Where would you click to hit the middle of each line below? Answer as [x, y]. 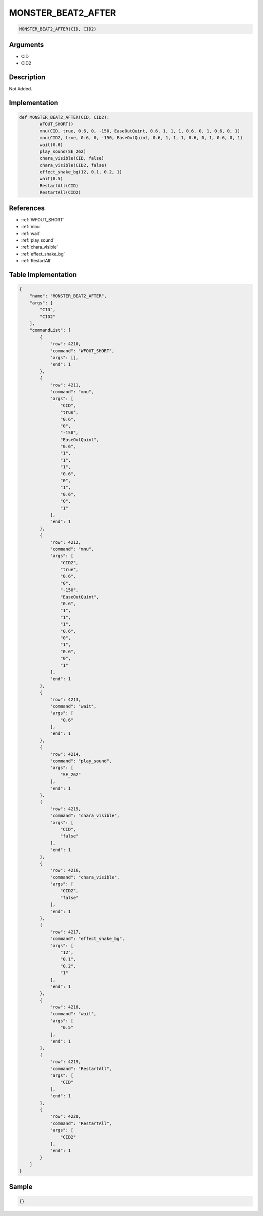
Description [27, 77]
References [27, 208]
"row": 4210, [66, 344]
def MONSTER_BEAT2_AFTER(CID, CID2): [64, 117]
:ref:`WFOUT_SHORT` [43, 219]
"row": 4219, [66, 1062]
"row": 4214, [66, 754]
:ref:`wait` [31, 233]
